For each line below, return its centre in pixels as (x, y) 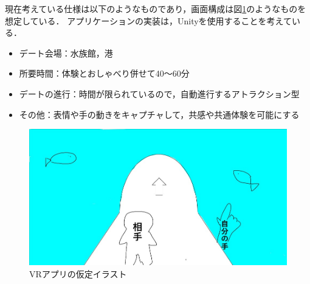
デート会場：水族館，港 (66, 53)
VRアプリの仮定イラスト (78, 273)
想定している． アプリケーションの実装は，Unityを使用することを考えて (148, 20)
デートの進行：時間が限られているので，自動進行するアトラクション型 (159, 93)
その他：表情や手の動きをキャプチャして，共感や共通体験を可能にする (159, 114)
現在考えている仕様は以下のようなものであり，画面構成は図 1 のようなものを (156, 9)
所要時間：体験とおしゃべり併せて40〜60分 (104, 73)
